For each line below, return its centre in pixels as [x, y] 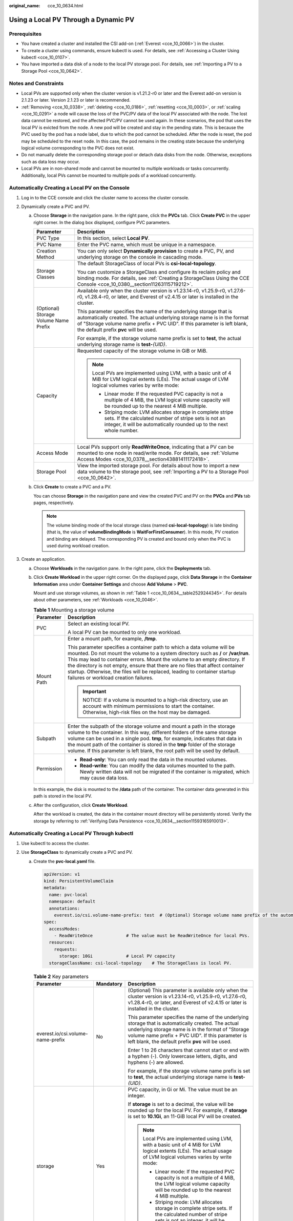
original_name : [25, 6]
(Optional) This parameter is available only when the [188, 990]
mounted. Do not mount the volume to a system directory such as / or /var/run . [159, 653]
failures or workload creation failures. [111, 678]
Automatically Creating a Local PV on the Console [69, 188]
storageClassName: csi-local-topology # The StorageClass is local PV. [140, 963]
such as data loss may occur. [51, 162]
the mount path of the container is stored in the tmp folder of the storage [151, 745]
